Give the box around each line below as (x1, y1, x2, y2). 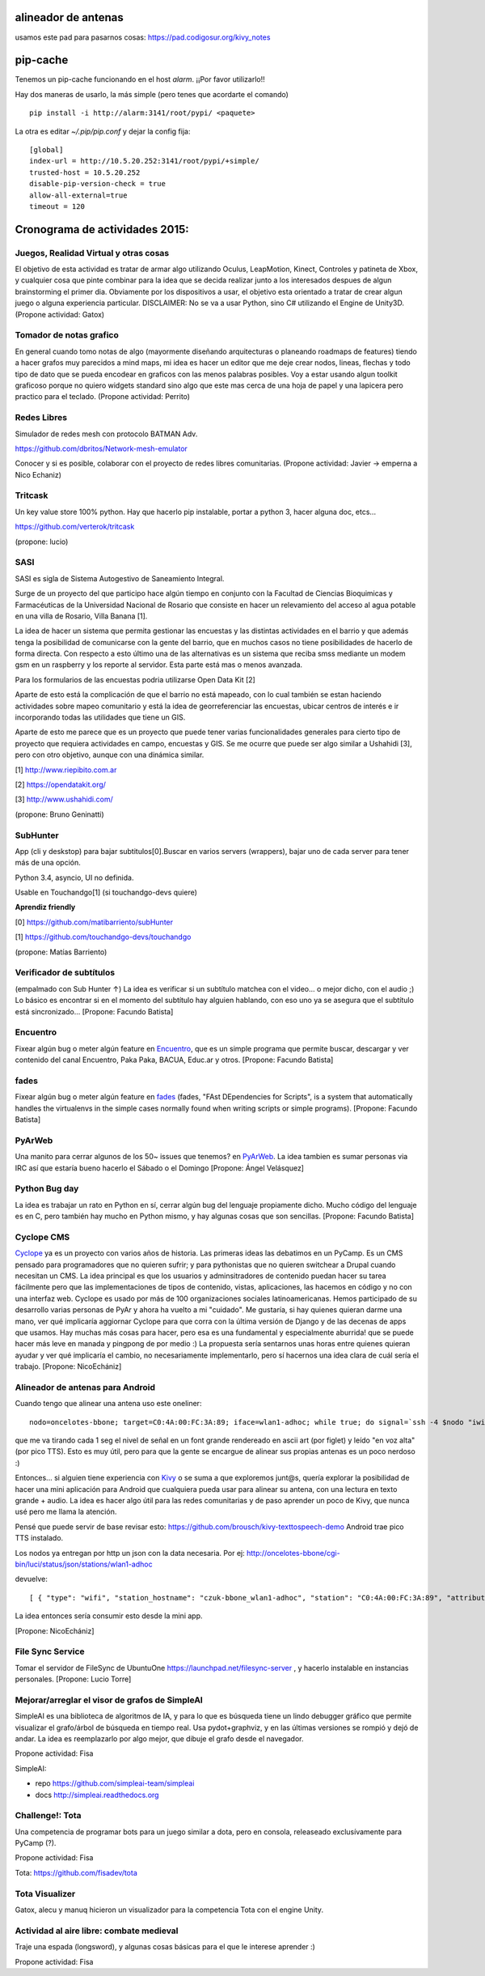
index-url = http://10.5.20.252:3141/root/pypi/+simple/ (29, 156, 260, 166)
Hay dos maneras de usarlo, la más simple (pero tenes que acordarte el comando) (15, 89, 289, 99)
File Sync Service (15, 1646, 85, 1657)
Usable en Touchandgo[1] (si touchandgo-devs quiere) (15, 887, 198, 898)
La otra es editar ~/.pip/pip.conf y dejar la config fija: (15, 126, 191, 136)
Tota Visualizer (15, 1888, 76, 1899)
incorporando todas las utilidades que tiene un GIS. (15, 712, 186, 722)
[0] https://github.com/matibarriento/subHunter (15, 917, 174, 927)
